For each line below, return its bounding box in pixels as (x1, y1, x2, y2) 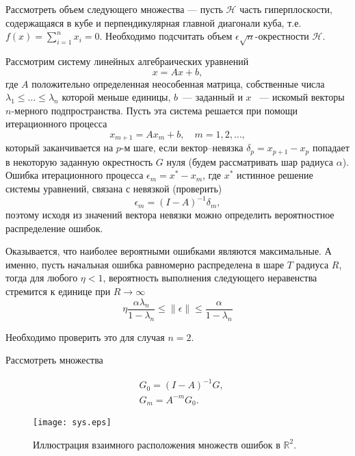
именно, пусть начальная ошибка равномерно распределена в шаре (5, 257, 285, 271)
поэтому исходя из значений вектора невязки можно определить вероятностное (5, 207, 334, 222)
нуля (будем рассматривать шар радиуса (166, 154, 334, 168)
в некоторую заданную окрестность (5, 154, 153, 168)
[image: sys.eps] (33, 418, 111, 428)
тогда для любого (5, 270, 78, 285)
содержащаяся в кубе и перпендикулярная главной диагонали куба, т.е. (5, 15, 302, 29)
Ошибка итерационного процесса (5, 168, 144, 182)
